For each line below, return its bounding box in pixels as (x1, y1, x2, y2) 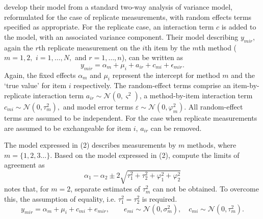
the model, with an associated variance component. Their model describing (4, 31, 239, 42)
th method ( (198, 42, 237, 52)
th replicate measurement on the (38, 42, 140, 52)
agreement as (4, 159, 45, 170)
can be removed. (150, 122, 202, 133)
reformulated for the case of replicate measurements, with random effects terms (4, 11, 252, 22)
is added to (221, 21, 256, 32)
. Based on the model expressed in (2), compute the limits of (50, 149, 240, 160)
